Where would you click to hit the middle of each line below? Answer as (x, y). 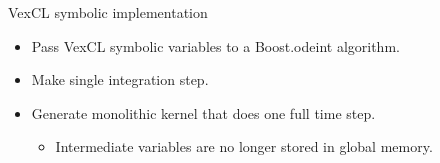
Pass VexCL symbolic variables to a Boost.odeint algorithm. (215, 45)
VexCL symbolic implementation (108, 12)
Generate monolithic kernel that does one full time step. (203, 112)
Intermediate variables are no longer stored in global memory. (244, 146)
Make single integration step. (120, 79)
